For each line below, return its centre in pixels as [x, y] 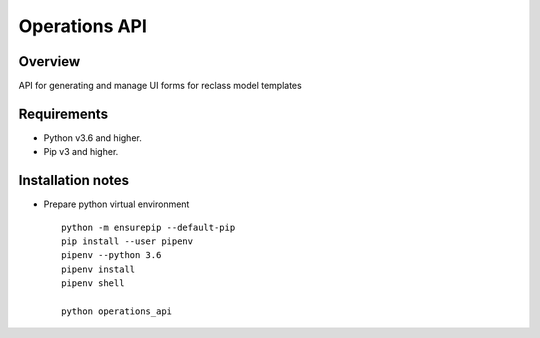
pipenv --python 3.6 [111, 255]
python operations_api [117, 311]
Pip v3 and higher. [81, 152]
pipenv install [98, 269]
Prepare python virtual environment [116, 204]
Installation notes [74, 180]
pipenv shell [93, 283]
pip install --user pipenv [127, 241]
